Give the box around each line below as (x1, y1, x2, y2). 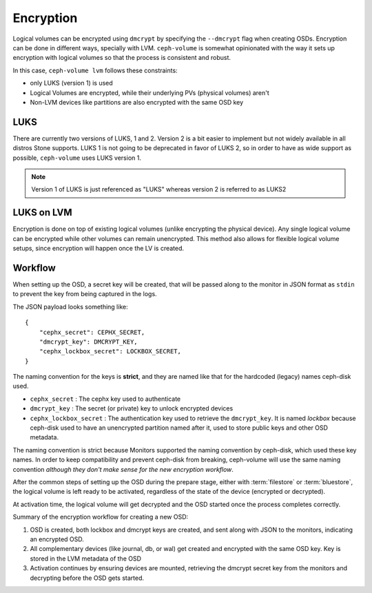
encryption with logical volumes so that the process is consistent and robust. (12, 54, 231, 62)
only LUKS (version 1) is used (30, 79, 113, 87)
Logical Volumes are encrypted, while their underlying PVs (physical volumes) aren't (30, 88, 270, 96)
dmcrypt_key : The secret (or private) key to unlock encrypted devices (30, 404, 234, 413)
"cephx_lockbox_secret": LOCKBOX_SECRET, (39, 348, 182, 355)
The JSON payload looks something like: (12, 302, 128, 311)
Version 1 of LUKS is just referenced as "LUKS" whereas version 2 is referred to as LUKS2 (31, 185, 287, 194)
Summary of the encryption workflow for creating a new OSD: (12, 513, 189, 521)
